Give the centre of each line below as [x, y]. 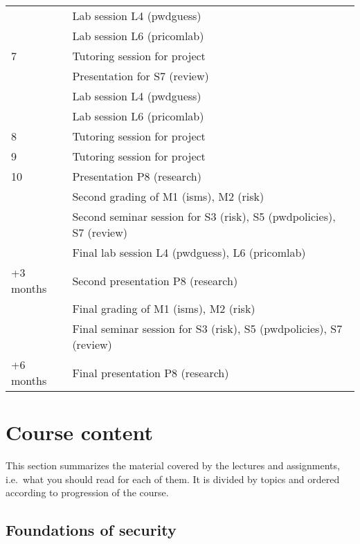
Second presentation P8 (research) [155, 280]
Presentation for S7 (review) [141, 76]
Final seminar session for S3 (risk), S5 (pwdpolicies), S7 [207, 328]
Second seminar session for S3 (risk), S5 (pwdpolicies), [204, 216]
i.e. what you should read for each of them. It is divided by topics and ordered [173, 479]
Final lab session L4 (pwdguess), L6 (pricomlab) [189, 252]
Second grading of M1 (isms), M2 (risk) [168, 196]
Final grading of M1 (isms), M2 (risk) [164, 308]
